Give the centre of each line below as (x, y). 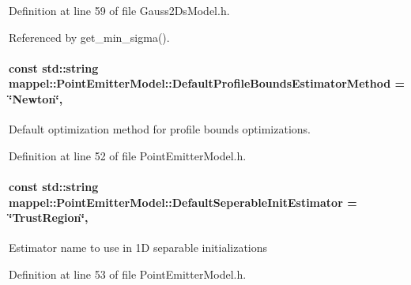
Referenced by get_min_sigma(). (89, 37)
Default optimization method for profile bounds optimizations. (160, 129)
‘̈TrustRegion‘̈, (49, 217)
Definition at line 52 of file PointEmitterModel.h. (128, 155)
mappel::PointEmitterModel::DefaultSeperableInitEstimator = (183, 202)
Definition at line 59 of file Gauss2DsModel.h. (119, 10)
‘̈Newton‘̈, (36, 98)
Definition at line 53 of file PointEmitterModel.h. (128, 274)
